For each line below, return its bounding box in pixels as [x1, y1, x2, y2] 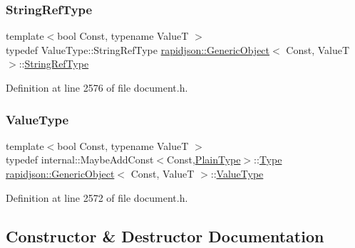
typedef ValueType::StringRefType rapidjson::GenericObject [6, 42, 270, 57]
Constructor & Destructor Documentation [6, 225, 324, 247]
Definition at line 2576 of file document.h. [6, 80, 188, 95]
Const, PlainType [167, 152, 241, 167]
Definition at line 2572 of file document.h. [6, 190, 188, 205]
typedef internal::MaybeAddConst [6, 152, 154, 167]
